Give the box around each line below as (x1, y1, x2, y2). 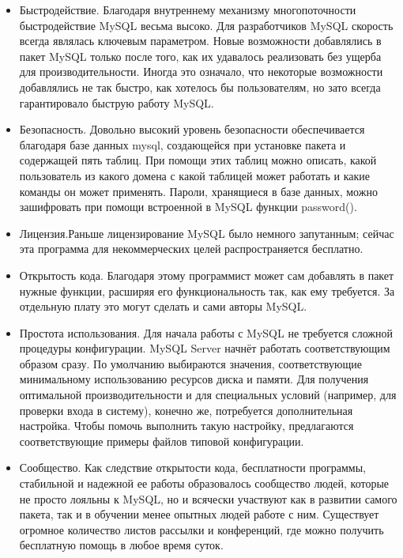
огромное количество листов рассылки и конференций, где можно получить (19, 521, 384, 537)
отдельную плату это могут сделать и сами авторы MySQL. (19, 298, 307, 315)
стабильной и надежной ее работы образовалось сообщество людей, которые (19, 475, 390, 492)
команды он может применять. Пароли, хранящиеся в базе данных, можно (19, 183, 378, 199)
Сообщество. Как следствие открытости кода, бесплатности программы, (19, 459, 366, 476)
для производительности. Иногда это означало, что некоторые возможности (19, 63, 383, 80)
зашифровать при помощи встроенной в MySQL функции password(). (19, 198, 357, 215)
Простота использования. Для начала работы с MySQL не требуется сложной (19, 324, 393, 341)
